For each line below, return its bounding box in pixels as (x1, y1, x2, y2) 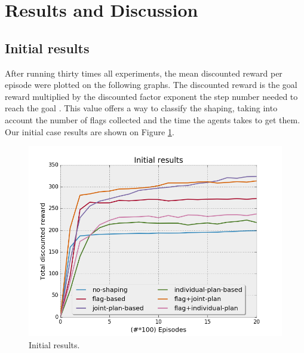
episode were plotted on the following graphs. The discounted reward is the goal (5, 78, 297, 91)
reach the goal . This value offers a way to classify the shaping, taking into (5, 102, 278, 114)
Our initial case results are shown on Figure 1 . (5, 125, 174, 138)
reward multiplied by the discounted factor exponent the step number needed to (5, 90, 298, 102)
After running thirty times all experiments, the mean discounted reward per (5, 66, 282, 79)
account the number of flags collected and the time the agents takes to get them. (5, 113, 300, 126)
